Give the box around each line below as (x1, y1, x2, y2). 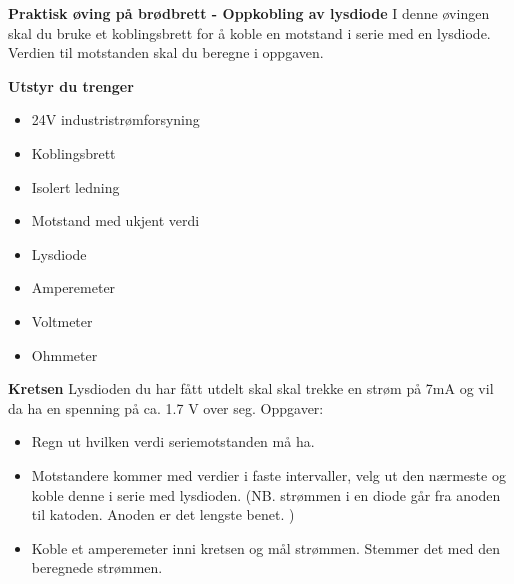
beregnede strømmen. (31, 557, 163, 578)
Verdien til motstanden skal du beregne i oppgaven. (8, 42, 324, 63)
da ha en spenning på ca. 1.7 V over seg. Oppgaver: (8, 397, 324, 418)
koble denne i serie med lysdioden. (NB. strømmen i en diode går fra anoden (31, 484, 501, 505)
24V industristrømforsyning (31, 109, 200, 130)
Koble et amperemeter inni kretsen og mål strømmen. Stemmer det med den (31, 537, 500, 558)
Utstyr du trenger (8, 75, 134, 96)
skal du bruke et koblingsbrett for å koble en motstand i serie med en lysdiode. (8, 22, 491, 43)
